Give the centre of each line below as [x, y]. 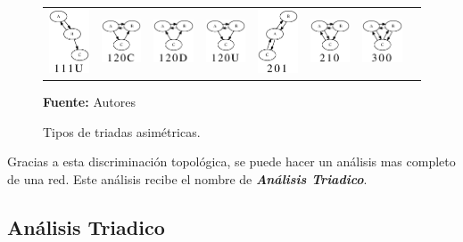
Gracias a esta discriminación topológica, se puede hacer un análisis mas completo [231, 161]
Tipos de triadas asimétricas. [122, 131]
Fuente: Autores [89, 102]
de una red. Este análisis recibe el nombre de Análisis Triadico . [187, 178]
